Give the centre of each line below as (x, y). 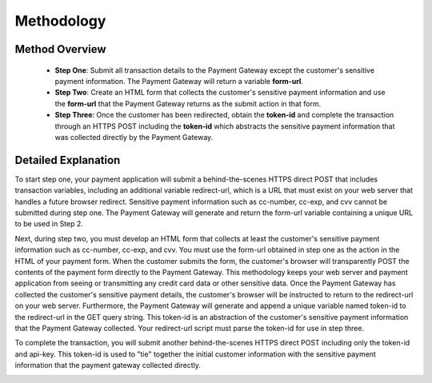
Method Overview (61, 49)
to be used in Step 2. (49, 224)
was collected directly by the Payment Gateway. (134, 137)
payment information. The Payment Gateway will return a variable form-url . (179, 81)
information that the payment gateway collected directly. (108, 365)
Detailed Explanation (68, 160)
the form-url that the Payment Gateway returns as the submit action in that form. (188, 103)
